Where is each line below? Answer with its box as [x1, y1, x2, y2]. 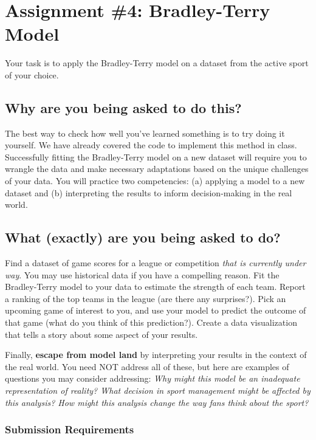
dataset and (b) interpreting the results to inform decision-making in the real [5, 186, 292, 199]
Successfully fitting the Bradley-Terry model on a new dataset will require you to [5, 150, 307, 163]
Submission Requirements [5, 422, 134, 437]
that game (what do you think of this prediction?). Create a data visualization [5, 316, 297, 329]
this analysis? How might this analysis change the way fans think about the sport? [5, 396, 309, 408]
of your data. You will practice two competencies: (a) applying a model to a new [5, 174, 305, 187]
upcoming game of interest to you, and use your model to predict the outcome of [5, 304, 306, 317]
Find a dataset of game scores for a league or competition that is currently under [5, 256, 306, 269]
